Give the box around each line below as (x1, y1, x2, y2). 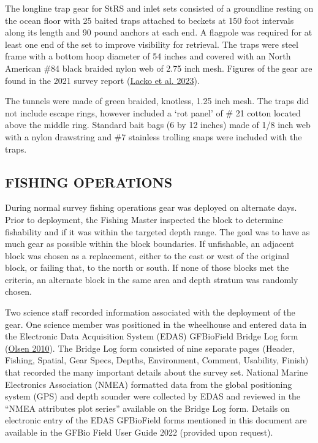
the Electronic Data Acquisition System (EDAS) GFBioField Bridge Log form (5, 330, 298, 343)
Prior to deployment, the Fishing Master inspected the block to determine (5, 213, 283, 225)
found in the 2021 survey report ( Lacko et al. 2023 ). (5, 74, 200, 86)
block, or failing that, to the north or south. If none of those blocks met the (5, 261, 289, 274)
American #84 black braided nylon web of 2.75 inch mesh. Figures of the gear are (5, 61, 312, 74)
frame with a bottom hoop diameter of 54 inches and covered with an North (5, 50, 291, 62)
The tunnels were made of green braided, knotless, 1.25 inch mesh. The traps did (5, 94, 309, 107)
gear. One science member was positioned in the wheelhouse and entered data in (5, 317, 307, 330)
